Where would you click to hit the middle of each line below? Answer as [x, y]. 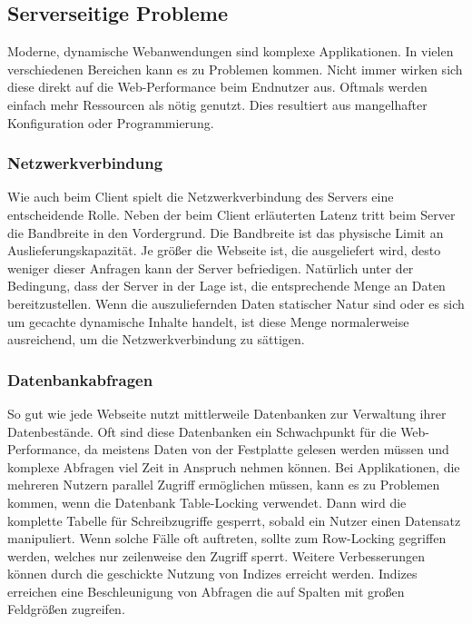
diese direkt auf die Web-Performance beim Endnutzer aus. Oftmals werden [217, 87]
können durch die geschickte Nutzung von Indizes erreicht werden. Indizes [212, 574]
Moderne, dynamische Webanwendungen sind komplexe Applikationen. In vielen [231, 51]
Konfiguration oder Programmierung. [111, 122]
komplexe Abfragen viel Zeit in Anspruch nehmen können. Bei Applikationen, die [234, 466]
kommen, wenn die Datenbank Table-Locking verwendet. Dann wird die [207, 502]
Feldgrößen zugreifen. [66, 609]
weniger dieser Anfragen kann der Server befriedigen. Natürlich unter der [211, 267]
